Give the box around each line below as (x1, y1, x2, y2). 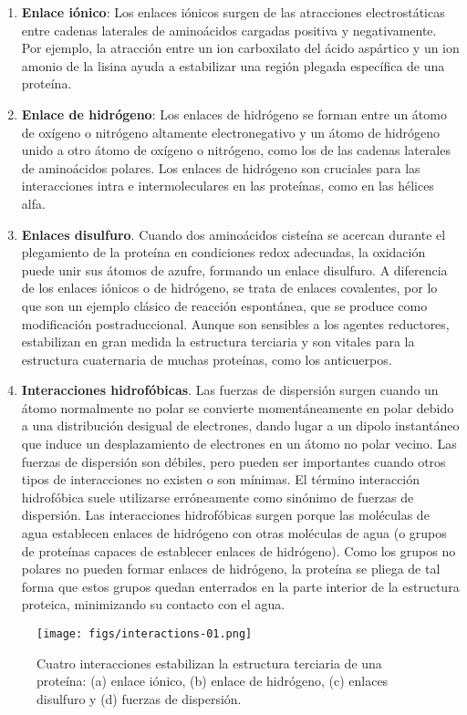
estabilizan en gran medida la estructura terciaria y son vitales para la (21, 332, 415, 351)
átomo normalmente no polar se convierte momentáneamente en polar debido (21, 398, 454, 417)
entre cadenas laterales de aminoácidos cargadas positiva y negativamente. (21, 20, 437, 39)
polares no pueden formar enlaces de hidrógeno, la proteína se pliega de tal (21, 559, 441, 578)
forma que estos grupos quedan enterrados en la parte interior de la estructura (21, 576, 460, 596)
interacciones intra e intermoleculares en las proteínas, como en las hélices (21, 176, 434, 195)
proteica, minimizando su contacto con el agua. (21, 595, 285, 614)
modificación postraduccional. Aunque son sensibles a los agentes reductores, (21, 314, 450, 333)
